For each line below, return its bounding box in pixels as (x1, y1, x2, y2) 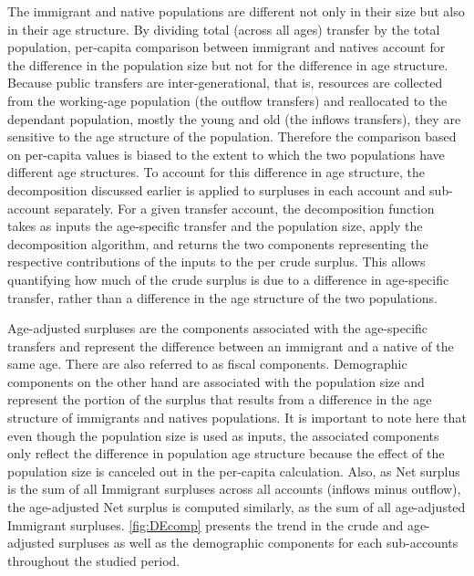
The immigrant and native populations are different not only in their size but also (7, 2, 465, 20)
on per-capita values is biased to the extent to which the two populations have (7, 144, 445, 163)
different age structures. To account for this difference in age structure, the (7, 162, 425, 182)
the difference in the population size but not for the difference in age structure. (7, 55, 448, 74)
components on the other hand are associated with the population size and (7, 372, 425, 391)
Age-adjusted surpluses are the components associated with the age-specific (7, 319, 428, 338)
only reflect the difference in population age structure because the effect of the (7, 444, 445, 463)
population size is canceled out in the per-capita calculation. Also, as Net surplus (7, 461, 460, 480)
